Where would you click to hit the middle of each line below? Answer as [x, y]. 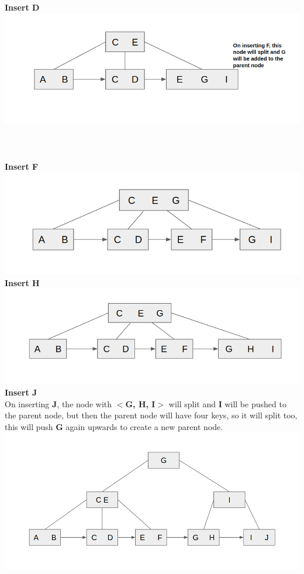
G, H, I [140, 403]
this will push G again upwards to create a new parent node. [114, 426]
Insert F [22, 166]
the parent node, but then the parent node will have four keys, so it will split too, [151, 415]
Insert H [22, 282]
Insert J [21, 392]
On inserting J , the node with [58, 403]
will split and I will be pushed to [227, 403]
